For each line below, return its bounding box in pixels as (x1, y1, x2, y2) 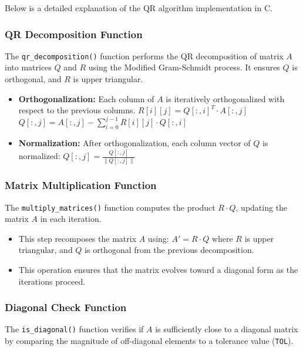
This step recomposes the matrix (18, 232, 137, 244)
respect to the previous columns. (18, 104, 136, 116)
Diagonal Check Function (5, 300, 127, 315)
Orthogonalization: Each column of (18, 92, 154, 104)
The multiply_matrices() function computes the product (5, 201, 216, 213)
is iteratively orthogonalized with (166, 92, 285, 104)
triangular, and (18, 244, 73, 256)
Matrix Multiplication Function (5, 178, 157, 193)
